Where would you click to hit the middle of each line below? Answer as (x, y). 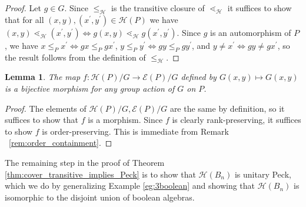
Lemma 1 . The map (43, 77)
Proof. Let (23, 8)
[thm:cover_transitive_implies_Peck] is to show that (100, 174)
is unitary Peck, (263, 174)
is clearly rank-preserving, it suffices (237, 120)
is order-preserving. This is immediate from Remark (135, 131)
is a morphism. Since (125, 120)
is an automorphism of (251, 32)
